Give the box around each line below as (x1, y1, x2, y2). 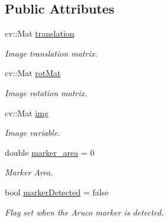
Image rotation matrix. (5, 86, 88, 99)
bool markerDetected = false (5, 185, 109, 198)
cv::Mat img (5, 106, 49, 119)
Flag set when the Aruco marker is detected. (5, 205, 164, 218)
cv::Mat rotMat (5, 67, 61, 79)
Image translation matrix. (5, 47, 98, 59)
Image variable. (5, 126, 60, 139)
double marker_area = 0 (5, 146, 95, 158)
